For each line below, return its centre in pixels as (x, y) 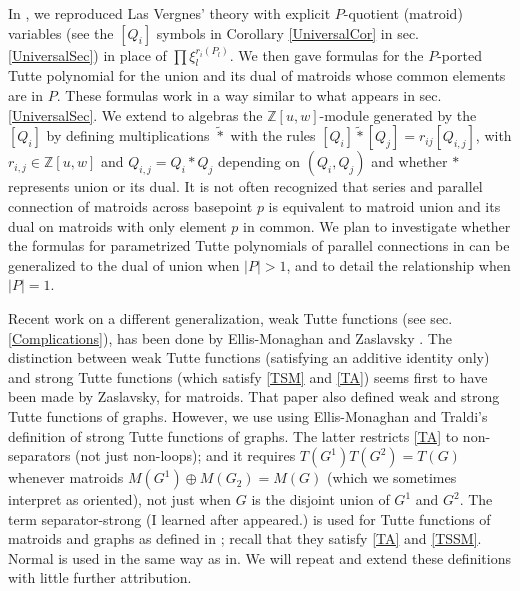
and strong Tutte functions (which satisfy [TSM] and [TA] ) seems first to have (248, 376)
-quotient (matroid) (403, 13)
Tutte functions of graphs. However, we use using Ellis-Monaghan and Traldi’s (248, 415)
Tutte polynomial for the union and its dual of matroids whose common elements (257, 75)
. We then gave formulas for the (326, 54)
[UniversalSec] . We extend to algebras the (135, 114)
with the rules (273, 135)
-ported (459, 54)
